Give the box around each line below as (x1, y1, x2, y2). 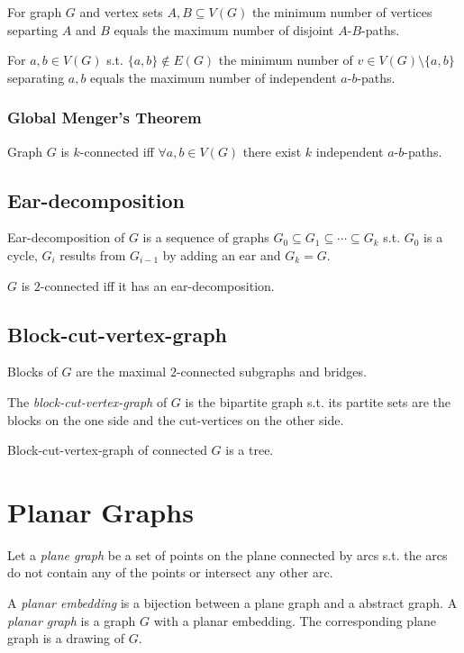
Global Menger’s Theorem (7, 106, 202, 129)
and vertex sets (79, 3, 163, 21)
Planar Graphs (7, 493, 194, 530)
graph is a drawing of (7, 629, 125, 648)
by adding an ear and (162, 245, 281, 264)
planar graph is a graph (7, 611, 136, 630)
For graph (7, 3, 62, 21)
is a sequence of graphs (142, 228, 269, 247)
